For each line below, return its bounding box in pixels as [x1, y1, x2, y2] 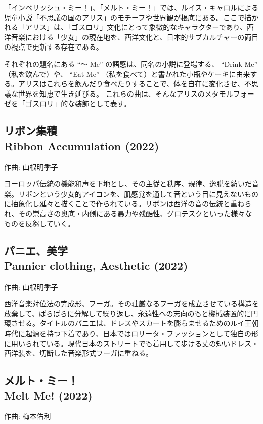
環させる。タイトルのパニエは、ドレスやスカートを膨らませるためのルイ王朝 [4, 318, 259, 328]
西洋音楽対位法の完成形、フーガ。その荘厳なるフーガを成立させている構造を [4, 298, 259, 309]
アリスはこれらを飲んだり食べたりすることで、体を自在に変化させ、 [18, 78, 245, 89]
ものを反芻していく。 [4, 218, 75, 228]
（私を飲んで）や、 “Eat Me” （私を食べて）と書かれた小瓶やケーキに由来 [4, 68, 250, 79]
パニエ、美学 [4, 243, 68, 258]
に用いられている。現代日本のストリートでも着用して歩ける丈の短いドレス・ [4, 338, 259, 348]
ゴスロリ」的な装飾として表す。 [25, 98, 131, 109]
